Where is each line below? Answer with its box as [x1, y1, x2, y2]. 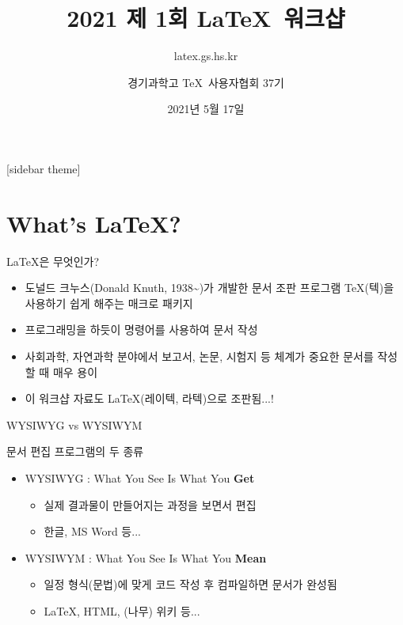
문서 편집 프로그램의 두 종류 [6, 443, 144, 460]
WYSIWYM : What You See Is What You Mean [25, 549, 267, 566]
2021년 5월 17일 [167, 100, 245, 117]
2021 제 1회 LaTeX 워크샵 [67, 2, 345, 34]
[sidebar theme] [6, 160, 81, 176]
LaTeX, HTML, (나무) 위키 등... [44, 602, 200, 619]
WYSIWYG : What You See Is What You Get [25, 469, 255, 486]
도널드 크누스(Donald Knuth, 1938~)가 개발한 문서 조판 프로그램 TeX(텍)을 [25, 279, 394, 296]
